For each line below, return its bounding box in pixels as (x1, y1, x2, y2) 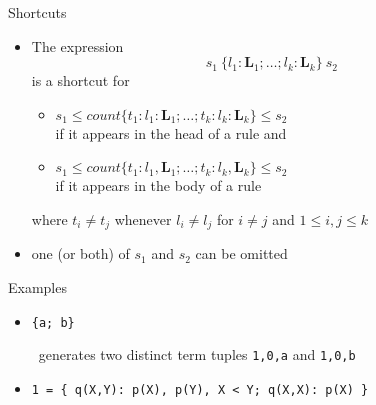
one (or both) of (31, 243, 130, 264)
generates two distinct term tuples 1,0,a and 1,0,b (38, 344, 356, 365)
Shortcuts (8, 2, 67, 22)
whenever (114, 208, 172, 229)
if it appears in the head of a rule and (55, 122, 287, 143)
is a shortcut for (31, 70, 130, 91)
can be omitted (195, 243, 288, 264)
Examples (8, 277, 67, 298)
